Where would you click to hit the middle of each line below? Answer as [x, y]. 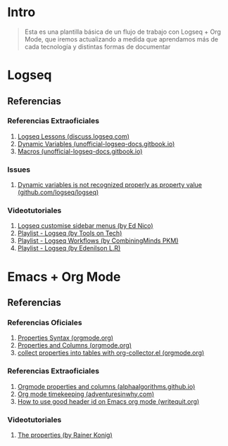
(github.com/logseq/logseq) [58, 192]
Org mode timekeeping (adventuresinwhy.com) [86, 394]
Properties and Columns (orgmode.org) [75, 345]
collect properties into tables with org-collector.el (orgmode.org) [111, 353]
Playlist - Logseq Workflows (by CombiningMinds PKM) [98, 241]
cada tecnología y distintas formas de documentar [97, 46]
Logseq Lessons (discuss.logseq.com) [74, 136]
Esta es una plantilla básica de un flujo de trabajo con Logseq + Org [123, 32]
